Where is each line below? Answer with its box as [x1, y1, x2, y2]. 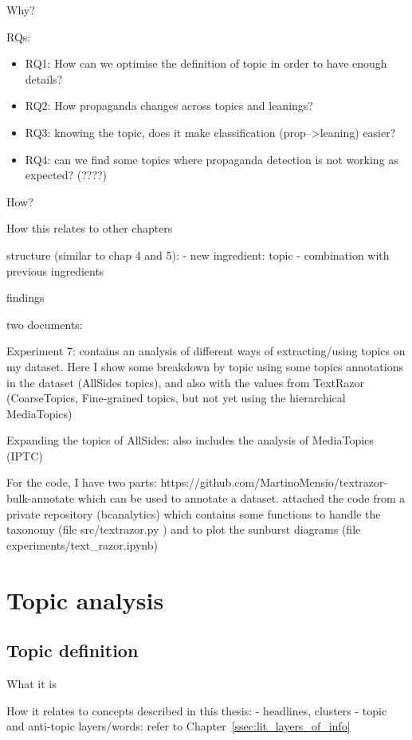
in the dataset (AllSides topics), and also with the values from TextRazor [6, 374, 365, 390]
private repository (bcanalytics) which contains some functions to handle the [6, 505, 381, 522]
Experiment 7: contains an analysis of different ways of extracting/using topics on [6, 343, 406, 359]
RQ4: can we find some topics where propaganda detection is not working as [25, 151, 398, 167]
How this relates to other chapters [6, 220, 173, 237]
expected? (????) [25, 166, 108, 183]
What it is [6, 675, 57, 692]
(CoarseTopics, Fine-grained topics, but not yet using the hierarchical [6, 390, 346, 406]
